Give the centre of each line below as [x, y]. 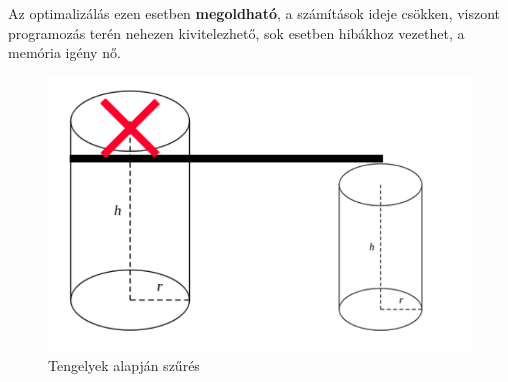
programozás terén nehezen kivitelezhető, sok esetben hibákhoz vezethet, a [236, 32]
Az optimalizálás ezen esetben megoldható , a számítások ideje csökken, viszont [254, 13]
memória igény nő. [64, 52]
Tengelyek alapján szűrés [124, 364]
